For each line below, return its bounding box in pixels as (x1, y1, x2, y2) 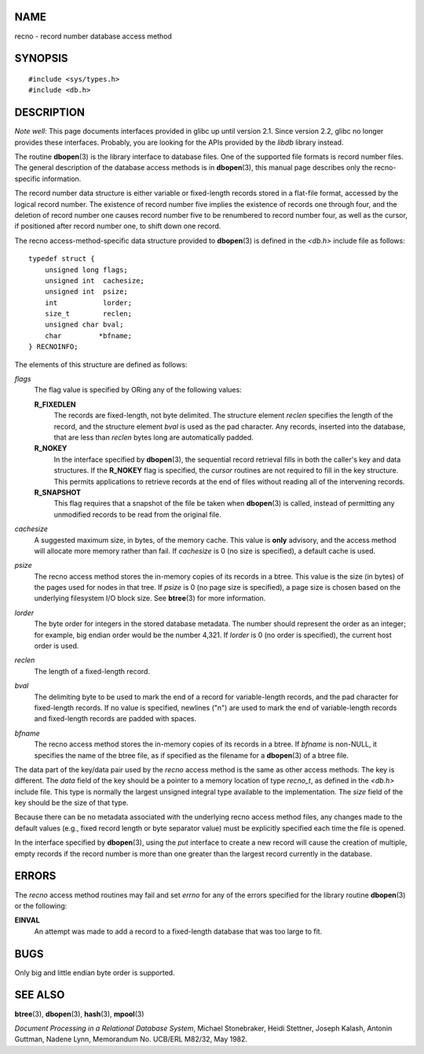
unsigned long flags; (44, 265, 129, 275)
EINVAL (14, 916, 40, 925)
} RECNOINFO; (28, 342, 79, 352)
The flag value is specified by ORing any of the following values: (34, 385, 243, 395)
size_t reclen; (44, 309, 133, 319)
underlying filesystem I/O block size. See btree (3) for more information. (34, 594, 266, 603)
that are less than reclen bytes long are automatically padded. (53, 433, 254, 442)
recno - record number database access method (14, 31, 173, 41)
